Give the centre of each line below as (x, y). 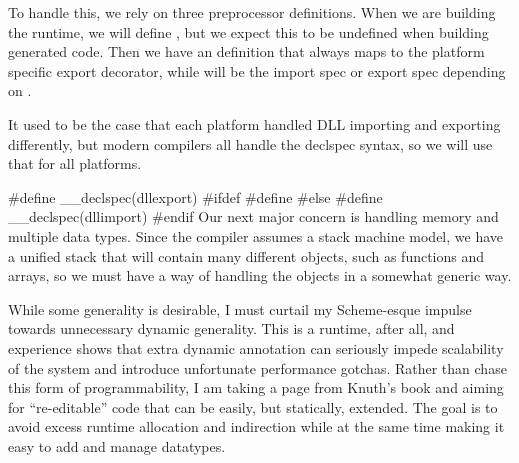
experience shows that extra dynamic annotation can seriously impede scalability (256, 347)
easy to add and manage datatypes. (117, 445)
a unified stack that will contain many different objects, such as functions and (246, 255)
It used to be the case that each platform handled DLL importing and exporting (254, 123)
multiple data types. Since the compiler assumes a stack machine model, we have (256, 235)
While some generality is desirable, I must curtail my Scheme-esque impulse (240, 308)
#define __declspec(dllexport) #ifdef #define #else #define (195, 196)
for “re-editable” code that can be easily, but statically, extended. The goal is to (253, 406)
